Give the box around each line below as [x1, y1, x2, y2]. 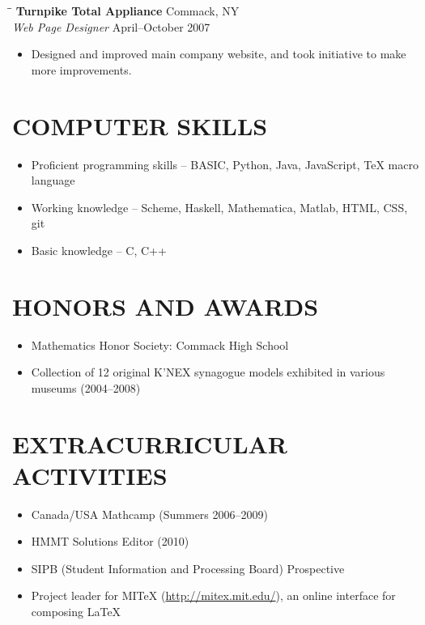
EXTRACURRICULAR [12, 427, 288, 460]
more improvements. [31, 61, 132, 78]
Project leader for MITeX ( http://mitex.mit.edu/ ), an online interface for [31, 587, 396, 604]
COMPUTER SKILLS [12, 108, 268, 142]
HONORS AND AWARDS [12, 289, 319, 322]
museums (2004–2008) [31, 379, 141, 396]
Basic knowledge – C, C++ [31, 241, 167, 258]
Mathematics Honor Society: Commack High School [31, 336, 289, 353]
